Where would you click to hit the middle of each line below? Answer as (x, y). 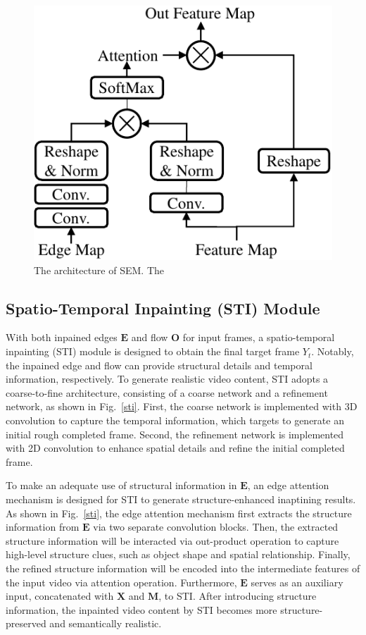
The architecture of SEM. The (99, 270)
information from (43, 527)
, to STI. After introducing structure (238, 596)
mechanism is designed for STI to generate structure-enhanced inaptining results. (181, 499)
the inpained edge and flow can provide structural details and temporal (159, 365)
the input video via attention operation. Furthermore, (121, 582)
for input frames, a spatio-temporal (259, 337)
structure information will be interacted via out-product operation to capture (172, 540)
